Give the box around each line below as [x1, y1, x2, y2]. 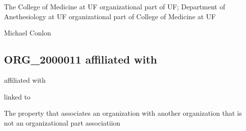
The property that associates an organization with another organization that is [4, 108, 242, 118]
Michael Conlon [4, 28, 51, 38]
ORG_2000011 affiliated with [4, 52, 157, 67]
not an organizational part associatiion [4, 117, 121, 128]
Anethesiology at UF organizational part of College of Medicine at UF [4, 11, 216, 21]
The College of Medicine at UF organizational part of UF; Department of [4, 1, 225, 11]
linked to [4, 91, 31, 101]
